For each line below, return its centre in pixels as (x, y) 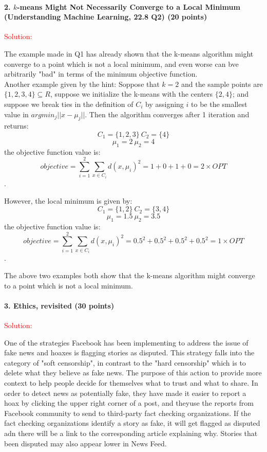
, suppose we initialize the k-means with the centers (132, 94)
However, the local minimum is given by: (68, 200)
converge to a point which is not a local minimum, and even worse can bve (121, 64)
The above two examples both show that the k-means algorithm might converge (130, 275)
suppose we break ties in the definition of (69, 104)
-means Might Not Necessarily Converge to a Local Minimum (129, 6)
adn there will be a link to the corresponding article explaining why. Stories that (131, 433)
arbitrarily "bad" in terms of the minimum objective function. (101, 74)
